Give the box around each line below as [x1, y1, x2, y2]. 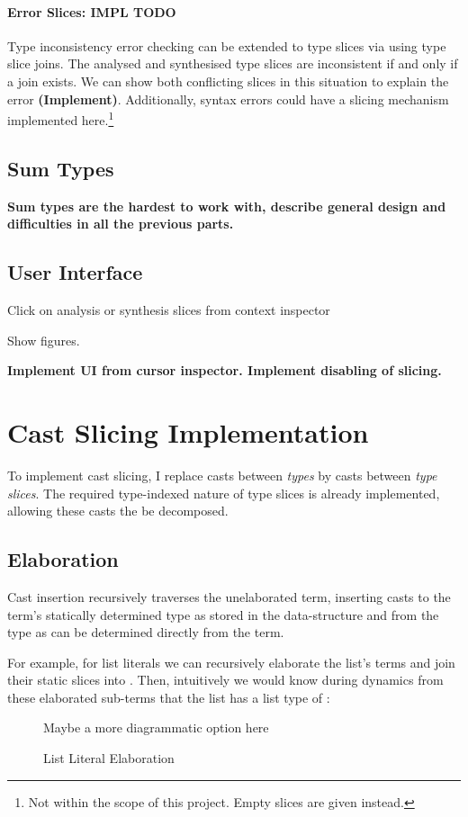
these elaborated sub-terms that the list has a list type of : [7, 687, 330, 706]
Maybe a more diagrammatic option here [43, 718, 269, 737]
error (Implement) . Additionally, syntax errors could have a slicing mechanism [7, 89, 449, 108]
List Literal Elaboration [43, 749, 175, 768]
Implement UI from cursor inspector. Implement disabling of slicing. [7, 361, 442, 380]
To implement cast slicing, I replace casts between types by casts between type [7, 465, 437, 484]
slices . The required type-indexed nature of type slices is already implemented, [7, 483, 440, 502]
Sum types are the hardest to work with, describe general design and [7, 196, 446, 215]
